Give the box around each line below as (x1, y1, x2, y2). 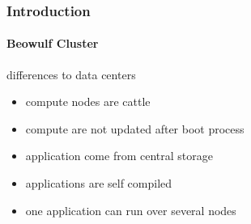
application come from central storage (25, 147, 213, 164)
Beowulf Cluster (6, 35, 99, 52)
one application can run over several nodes (25, 201, 236, 218)
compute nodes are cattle (25, 93, 151, 110)
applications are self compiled (25, 175, 172, 192)
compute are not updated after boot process (25, 120, 245, 137)
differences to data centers (6, 66, 136, 82)
